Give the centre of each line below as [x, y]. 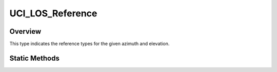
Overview [25, 31]
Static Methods [35, 58]
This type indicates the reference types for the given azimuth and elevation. [90, 44]
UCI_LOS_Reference [53, 13]
